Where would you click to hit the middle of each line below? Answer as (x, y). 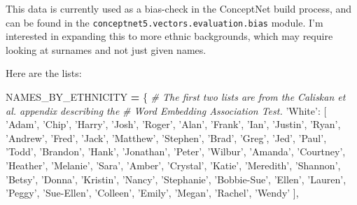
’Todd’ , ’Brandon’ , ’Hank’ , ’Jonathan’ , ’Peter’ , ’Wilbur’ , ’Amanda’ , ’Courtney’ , (176, 151)
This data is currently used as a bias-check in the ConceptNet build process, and (179, 8)
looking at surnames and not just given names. (106, 49)
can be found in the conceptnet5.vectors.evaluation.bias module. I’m (164, 22)
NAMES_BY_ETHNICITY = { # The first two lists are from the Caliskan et (176, 97)
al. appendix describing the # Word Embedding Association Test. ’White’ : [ (166, 110)
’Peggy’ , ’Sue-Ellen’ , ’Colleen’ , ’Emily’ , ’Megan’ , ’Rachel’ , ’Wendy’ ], (152, 193)
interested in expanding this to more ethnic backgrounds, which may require (169, 36)
